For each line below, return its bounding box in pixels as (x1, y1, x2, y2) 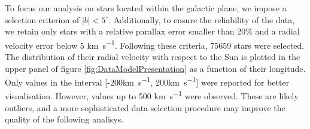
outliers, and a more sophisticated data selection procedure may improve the (5, 101, 285, 114)
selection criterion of (5, 13, 80, 26)
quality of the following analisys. (5, 113, 124, 125)
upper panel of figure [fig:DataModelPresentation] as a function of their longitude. (5, 62, 306, 74)
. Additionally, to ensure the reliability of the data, (108, 13, 295, 26)
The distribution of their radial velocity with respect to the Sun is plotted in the (5, 51, 300, 63)
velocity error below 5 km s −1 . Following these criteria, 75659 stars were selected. (5, 37, 305, 51)
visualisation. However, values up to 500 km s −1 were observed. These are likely (5, 88, 299, 102)
